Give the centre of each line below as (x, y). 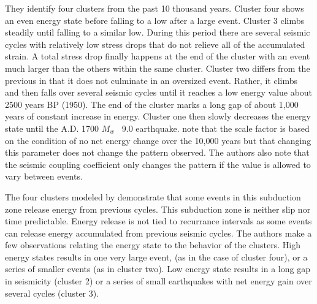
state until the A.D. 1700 (52, 128)
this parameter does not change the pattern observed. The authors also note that (157, 152)
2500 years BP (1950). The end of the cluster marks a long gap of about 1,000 (152, 104)
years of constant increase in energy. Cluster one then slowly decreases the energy (158, 116)
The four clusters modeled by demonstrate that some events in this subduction (153, 196)
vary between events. (44, 176)
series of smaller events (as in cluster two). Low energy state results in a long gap (158, 269)
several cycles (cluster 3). (52, 293)
